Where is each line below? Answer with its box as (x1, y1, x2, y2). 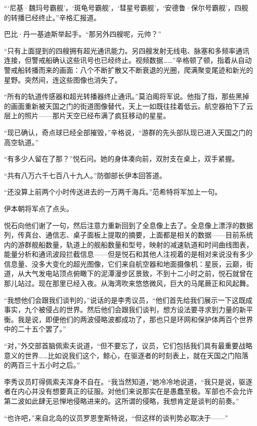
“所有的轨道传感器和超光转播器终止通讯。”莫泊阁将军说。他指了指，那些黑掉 (4, 91, 250, 101)
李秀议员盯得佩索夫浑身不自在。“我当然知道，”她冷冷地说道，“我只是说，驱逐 (4, 376, 253, 386)
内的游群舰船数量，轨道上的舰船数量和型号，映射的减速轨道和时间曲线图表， (4, 239, 253, 249)
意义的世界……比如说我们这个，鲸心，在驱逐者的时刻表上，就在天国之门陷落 (4, 350, 249, 360)
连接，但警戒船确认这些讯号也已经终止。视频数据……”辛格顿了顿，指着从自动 (4, 55, 252, 65)
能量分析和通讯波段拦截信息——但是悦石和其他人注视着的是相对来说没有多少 (4, 249, 253, 259)
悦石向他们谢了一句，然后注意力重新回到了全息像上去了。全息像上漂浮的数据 (4, 220, 253, 230)
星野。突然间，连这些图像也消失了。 (4, 74, 122, 85)
